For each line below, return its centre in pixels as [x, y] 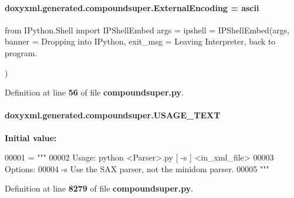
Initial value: [31, 137]
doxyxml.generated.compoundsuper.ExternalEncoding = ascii [132, 7]
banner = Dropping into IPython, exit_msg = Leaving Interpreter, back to [140, 41]
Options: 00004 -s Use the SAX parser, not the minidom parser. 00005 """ [137, 168]
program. [21, 52]
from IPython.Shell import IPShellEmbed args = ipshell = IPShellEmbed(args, [147, 30]
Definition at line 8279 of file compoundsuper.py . [99, 188]
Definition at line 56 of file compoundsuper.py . [94, 92]
